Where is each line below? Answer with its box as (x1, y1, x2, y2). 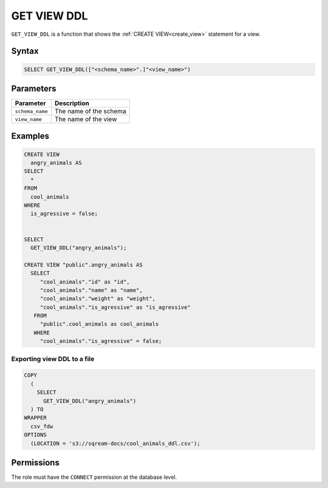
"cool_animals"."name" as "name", (39, 286, 143, 294)
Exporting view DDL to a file (11, 354, 95, 363)
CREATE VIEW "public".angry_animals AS (24, 261, 143, 268)
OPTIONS (24, 432, 47, 438)
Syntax (11, 46, 39, 56)
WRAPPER (24, 415, 47, 421)
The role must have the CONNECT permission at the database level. (11, 473, 177, 481)
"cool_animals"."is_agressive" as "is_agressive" (39, 303, 191, 311)
